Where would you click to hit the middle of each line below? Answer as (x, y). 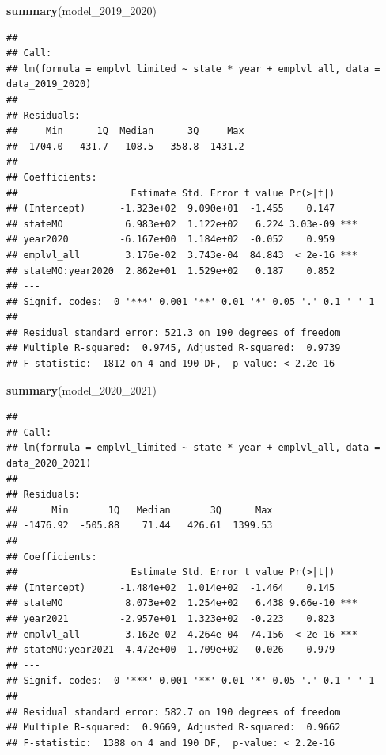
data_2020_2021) (49, 464)
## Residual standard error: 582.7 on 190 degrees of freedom (174, 712)
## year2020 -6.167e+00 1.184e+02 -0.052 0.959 (171, 240)
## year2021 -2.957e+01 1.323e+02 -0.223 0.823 (171, 618)
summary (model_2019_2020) (81, 10)
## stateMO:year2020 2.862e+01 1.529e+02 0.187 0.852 (171, 271)
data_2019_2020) (49, 84)
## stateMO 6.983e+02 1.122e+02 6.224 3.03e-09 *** (182, 224)
